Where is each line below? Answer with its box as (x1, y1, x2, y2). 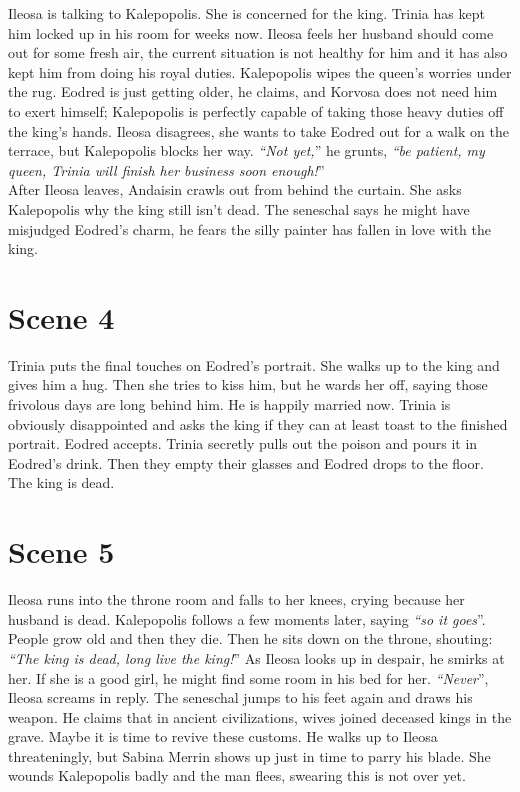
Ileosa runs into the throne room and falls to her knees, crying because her (8, 589, 465, 610)
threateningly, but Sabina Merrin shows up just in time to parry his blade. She (8, 745, 491, 766)
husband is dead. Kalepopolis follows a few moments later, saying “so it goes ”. (8, 608, 486, 629)
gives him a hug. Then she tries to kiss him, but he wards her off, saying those (8, 374, 488, 395)
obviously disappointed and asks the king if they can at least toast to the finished (8, 413, 508, 434)
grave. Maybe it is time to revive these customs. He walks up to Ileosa (8, 726, 438, 747)
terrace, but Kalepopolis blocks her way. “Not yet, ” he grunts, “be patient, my (8, 140, 485, 161)
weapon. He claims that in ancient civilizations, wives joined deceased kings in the (8, 706, 512, 727)
